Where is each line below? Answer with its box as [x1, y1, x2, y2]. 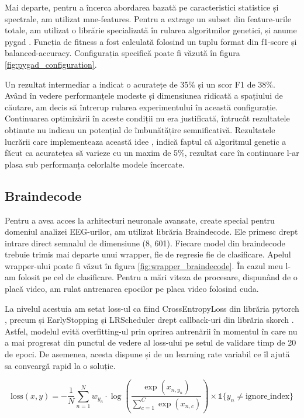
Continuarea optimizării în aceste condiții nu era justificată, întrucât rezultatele [5, 112, 290, 124]
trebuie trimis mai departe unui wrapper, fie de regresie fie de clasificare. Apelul [5, 248, 291, 260]
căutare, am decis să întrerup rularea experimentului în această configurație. [5, 100, 278, 113]
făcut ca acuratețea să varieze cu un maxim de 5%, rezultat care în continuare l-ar [5, 147, 299, 159]
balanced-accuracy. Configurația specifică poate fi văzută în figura [5, 47, 240, 59]
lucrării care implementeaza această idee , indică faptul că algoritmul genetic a [5, 135, 286, 147]
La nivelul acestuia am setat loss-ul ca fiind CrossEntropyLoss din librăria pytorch [5, 302, 299, 314]
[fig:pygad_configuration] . [5, 58, 97, 70]
